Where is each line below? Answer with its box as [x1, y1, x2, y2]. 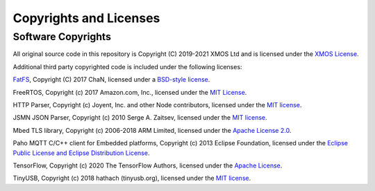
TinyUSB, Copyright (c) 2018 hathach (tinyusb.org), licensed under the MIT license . [12, 174, 251, 183]
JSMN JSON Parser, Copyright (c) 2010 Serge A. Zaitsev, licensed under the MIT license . [12, 113, 267, 122]
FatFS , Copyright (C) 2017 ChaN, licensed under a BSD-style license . [12, 75, 210, 84]
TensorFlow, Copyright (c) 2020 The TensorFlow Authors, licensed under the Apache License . [12, 161, 283, 170]
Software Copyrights [12, 30, 111, 43]
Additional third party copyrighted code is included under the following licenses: [12, 62, 242, 71]
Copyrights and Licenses [12, 10, 160, 26]
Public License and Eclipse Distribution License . [12, 149, 150, 157]
